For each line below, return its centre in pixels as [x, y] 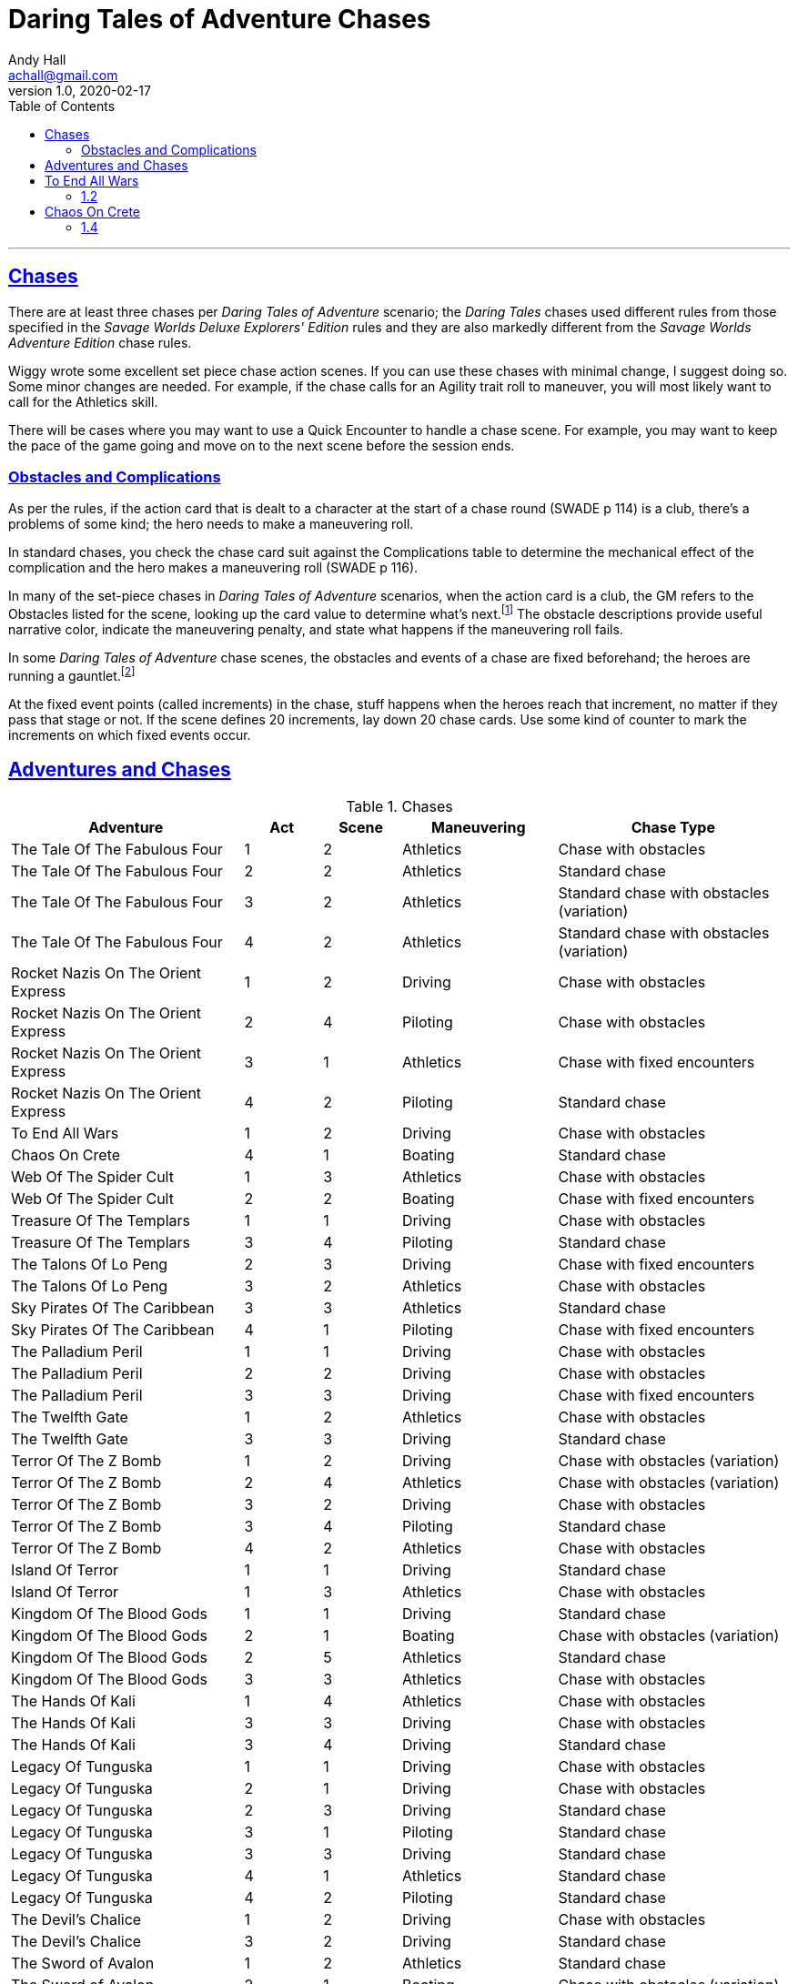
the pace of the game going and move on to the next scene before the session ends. [262, 445]
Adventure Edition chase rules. [100, 342]
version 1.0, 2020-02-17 [80, 90]
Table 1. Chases [399, 806]
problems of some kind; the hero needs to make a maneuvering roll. [211, 524]
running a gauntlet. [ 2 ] [72, 674]
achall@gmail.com [63, 75]
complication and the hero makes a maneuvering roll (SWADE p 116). [213, 568]
